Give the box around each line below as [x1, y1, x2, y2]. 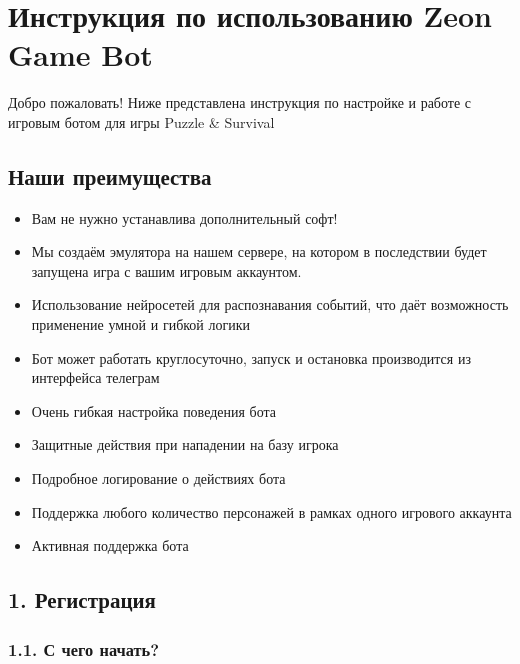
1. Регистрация [8, 584, 156, 615]
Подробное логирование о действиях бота [31, 468, 286, 489]
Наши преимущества [8, 160, 212, 191]
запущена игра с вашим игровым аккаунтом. [31, 260, 302, 281]
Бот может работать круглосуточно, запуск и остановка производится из [31, 347, 471, 368]
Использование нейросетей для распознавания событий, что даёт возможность [31, 294, 509, 315]
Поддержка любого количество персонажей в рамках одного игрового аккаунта [31, 501, 512, 522]
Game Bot [8, 34, 153, 75]
